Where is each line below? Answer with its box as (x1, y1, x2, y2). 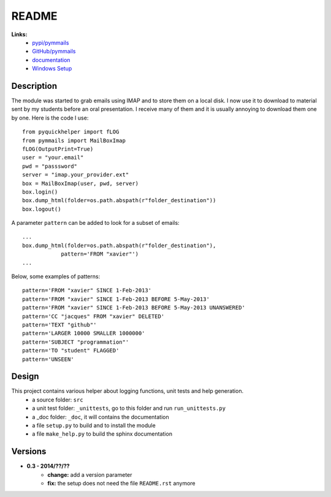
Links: (11, 31, 28, 38)
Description (11, 80, 58, 91)
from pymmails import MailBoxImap (22, 137, 126, 144)
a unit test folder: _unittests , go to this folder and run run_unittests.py (32, 404, 226, 412)
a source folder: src (32, 396, 83, 403)
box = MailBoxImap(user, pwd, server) (22, 180, 139, 187)
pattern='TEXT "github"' (22, 322, 97, 328)
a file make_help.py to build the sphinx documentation (32, 430, 173, 438)
